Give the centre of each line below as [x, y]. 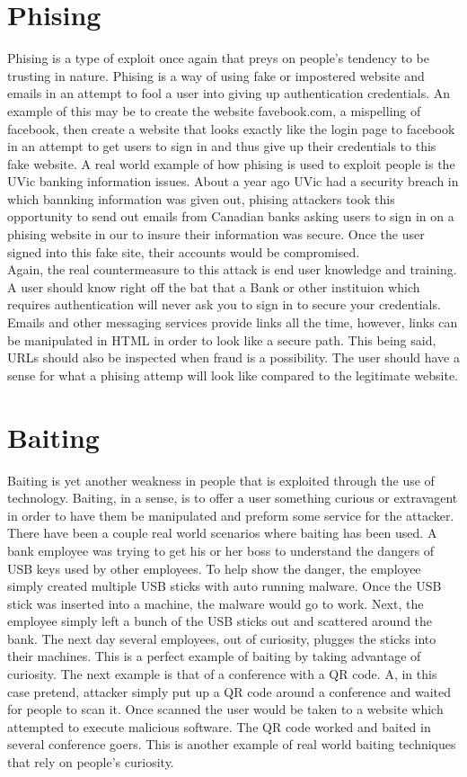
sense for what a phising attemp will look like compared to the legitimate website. [233, 375]
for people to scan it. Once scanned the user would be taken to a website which [225, 709]
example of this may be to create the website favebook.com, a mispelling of [214, 110]
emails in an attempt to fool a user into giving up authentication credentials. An [229, 93]
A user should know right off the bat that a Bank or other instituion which [214, 286]
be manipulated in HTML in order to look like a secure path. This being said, [222, 339]
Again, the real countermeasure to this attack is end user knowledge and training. [232, 269]
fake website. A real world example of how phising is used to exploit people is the [231, 163]
